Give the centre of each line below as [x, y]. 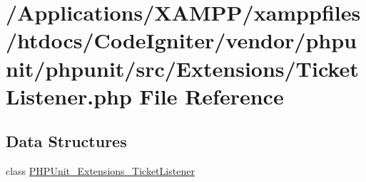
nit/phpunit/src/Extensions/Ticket [182, 68]
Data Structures [66, 141]
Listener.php [69, 96]
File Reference [212, 96]
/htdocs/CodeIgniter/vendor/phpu [181, 40]
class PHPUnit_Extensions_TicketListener [100, 171]
